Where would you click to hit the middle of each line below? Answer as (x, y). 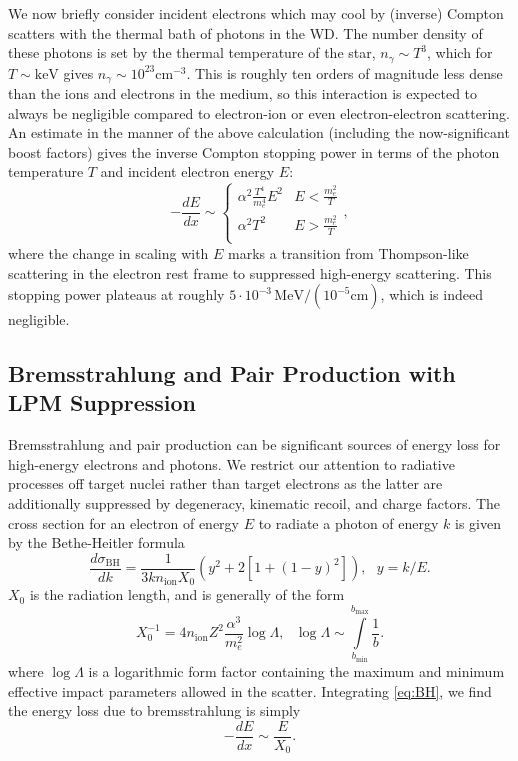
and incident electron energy (187, 171)
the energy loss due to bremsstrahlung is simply (154, 710)
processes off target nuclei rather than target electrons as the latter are (225, 483)
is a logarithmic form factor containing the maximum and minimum (296, 671)
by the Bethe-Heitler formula (96, 542)
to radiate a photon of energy (348, 522)
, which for (460, 52)
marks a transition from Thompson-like (348, 252)
